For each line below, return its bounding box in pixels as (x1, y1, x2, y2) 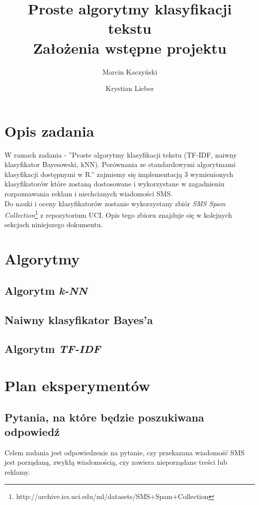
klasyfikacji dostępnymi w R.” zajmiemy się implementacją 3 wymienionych (4, 168, 234, 179)
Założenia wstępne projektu (33, 37, 227, 58)
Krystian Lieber (105, 83, 154, 93)
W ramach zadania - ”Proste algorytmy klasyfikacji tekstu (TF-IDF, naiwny (4, 149, 237, 160)
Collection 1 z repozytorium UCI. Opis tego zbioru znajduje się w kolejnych (4, 208, 232, 220)
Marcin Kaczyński (102, 66, 158, 77)
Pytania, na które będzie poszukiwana (4, 409, 204, 424)
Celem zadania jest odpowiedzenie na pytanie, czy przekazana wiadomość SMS (4, 447, 245, 457)
